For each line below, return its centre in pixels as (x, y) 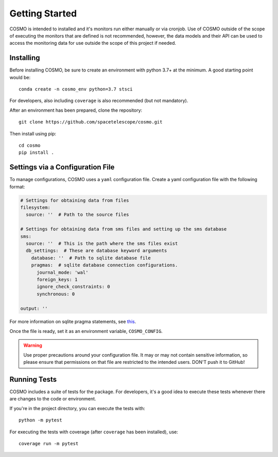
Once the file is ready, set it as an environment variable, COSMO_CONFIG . (86, 331)
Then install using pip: (33, 133)
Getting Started (43, 13)
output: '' (34, 308)
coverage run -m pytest (49, 443)
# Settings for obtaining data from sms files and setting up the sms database (124, 229)
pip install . (36, 153)
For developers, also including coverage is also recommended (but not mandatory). (99, 101)
